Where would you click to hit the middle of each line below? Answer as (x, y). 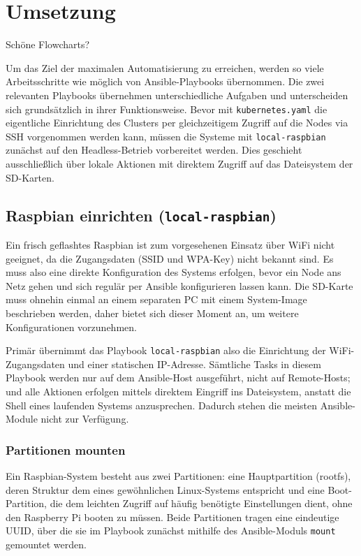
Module (22, 419)
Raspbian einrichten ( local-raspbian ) (141, 215)
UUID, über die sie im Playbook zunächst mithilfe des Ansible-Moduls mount (171, 531)
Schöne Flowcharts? (48, 44)
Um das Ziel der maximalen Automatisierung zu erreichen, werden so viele (165, 67)
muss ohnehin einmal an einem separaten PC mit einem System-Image (156, 299)
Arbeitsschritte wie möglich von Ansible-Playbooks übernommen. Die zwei (165, 81)
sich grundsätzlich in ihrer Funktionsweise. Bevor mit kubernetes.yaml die (167, 109)
